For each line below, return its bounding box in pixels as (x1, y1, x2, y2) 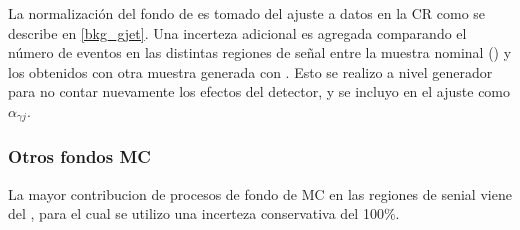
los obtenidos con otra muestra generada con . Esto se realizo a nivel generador (8, 61, 493, 82)
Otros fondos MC (8, 144, 151, 169)
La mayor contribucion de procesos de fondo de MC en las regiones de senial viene (8, 183, 512, 204)
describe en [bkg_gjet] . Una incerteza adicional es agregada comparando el (8, 22, 467, 43)
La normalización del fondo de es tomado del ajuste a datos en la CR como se (8, 3, 486, 23)
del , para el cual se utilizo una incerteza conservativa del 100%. (8, 203, 400, 224)
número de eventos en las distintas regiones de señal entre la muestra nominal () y (8, 42, 512, 63)
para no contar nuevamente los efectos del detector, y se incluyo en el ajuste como (8, 81, 511, 102)
